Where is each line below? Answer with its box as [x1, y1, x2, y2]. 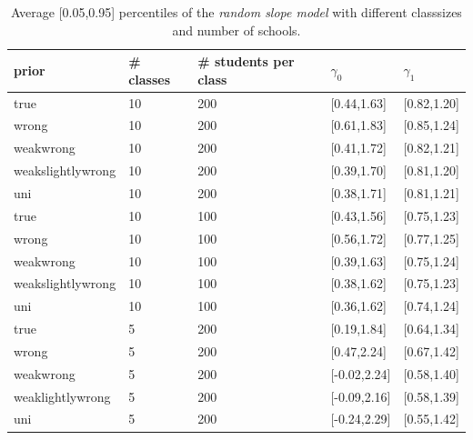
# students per [197, 52, 295, 71]
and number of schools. [172, 20, 301, 39]
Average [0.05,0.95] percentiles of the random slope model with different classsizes [11, 3, 462, 21]
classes [128, 69, 171, 88]
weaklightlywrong [14, 386, 111, 405]
